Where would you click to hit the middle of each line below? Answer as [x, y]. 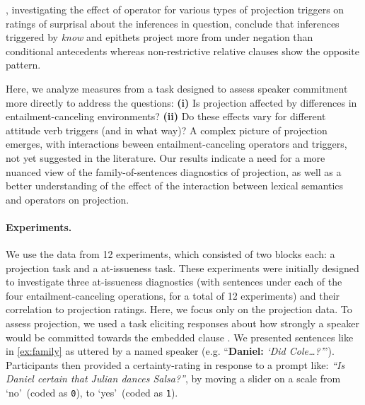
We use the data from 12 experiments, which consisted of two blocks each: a [170, 254]
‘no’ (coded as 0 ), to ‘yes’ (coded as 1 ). [92, 393]
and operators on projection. [68, 199]
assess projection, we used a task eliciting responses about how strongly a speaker [182, 323]
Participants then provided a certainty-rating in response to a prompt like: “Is [175, 364]
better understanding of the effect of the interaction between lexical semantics [175, 186]
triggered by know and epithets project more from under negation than [160, 37]
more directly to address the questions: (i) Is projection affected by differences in [181, 102]
